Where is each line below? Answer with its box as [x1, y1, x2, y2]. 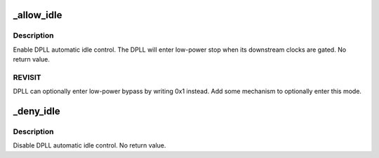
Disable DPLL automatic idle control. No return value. [13, 141, 166, 150]
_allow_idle [13, 9, 62, 21]
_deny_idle [13, 106, 60, 117]
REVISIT [13, 72, 41, 82]
